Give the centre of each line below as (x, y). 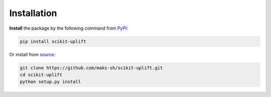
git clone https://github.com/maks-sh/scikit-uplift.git (91, 68)
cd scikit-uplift (41, 75)
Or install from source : (32, 54)
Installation (33, 13)
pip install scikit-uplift (53, 41)
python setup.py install (50, 82)
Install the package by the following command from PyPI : (69, 28)
